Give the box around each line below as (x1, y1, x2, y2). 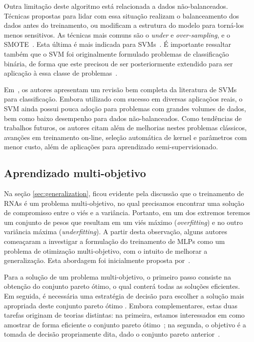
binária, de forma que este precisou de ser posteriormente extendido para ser (4, 58, 233, 68)
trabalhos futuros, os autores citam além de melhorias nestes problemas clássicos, (4, 122, 247, 133)
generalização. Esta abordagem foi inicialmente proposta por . (4, 255, 190, 265)
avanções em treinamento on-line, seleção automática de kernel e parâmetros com (4, 132, 247, 142)
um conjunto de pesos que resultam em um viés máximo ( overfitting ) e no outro (4, 217, 243, 227)
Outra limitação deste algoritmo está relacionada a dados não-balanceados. (4, 1, 228, 11)
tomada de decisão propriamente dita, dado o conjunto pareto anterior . (4, 329, 220, 339)
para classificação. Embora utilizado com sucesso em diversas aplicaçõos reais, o (4, 94, 243, 104)
